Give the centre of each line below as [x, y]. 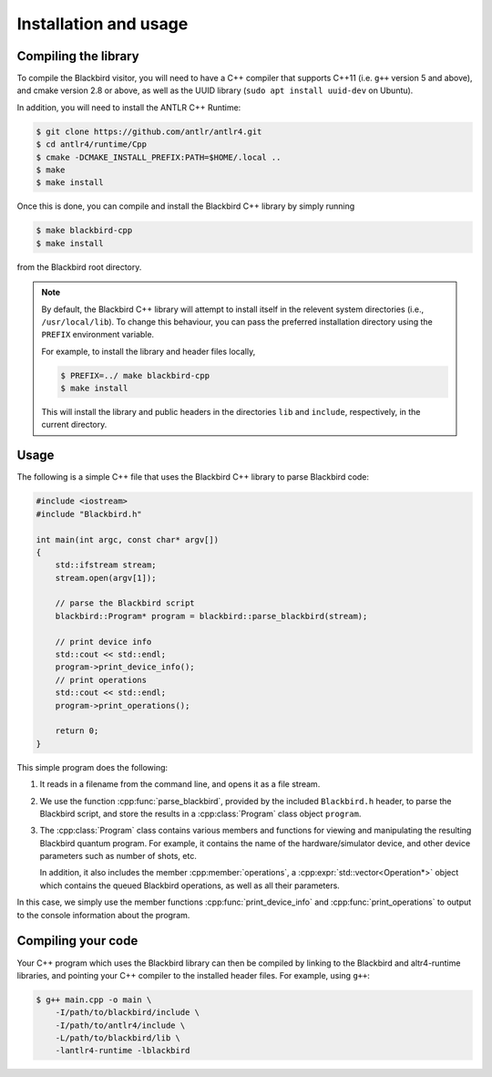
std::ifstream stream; [106, 565]
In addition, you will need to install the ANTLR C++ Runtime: [129, 107]
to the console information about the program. [103, 915]
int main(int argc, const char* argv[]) [127, 539]
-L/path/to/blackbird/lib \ [118, 1038]
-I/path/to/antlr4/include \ [120, 1025]
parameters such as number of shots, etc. [118, 856]
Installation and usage [102, 24]
